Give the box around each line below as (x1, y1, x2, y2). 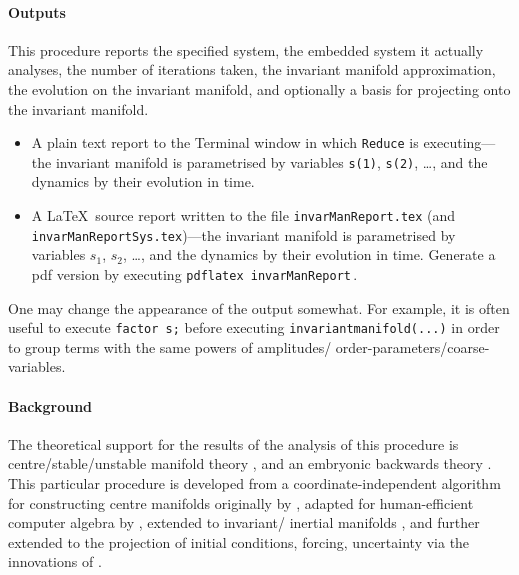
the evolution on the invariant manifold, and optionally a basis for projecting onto (8, 78, 511, 99)
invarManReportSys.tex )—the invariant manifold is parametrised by (31, 224, 456, 245)
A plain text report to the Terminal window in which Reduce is (31, 132, 419, 153)
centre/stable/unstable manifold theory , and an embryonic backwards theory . (8, 453, 492, 474)
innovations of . (8, 551, 102, 572)
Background (8, 395, 93, 416)
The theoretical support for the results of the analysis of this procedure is (8, 433, 459, 454)
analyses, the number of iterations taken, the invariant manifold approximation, (8, 59, 496, 80)
